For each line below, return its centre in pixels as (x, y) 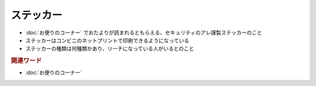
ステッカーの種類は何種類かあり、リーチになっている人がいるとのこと (110, 49)
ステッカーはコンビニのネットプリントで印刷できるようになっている (107, 40)
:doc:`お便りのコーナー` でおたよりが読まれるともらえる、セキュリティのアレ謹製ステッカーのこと (144, 33)
